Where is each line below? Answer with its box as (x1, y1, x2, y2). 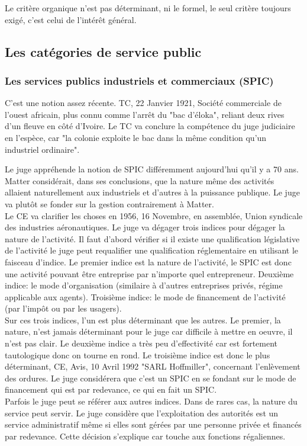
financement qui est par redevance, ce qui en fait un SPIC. (5, 383, 217, 396)
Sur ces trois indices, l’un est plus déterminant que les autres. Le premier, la (5, 313, 281, 326)
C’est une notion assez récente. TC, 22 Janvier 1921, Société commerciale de (5, 97, 282, 109)
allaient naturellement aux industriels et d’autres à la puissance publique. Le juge (5, 186, 300, 198)
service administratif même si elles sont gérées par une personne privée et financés (5, 418, 302, 431)
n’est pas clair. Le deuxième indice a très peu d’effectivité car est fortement (5, 337, 278, 349)
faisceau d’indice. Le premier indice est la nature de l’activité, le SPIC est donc (5, 255, 292, 268)
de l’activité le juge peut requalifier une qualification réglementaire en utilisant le (5, 244, 299, 256)
